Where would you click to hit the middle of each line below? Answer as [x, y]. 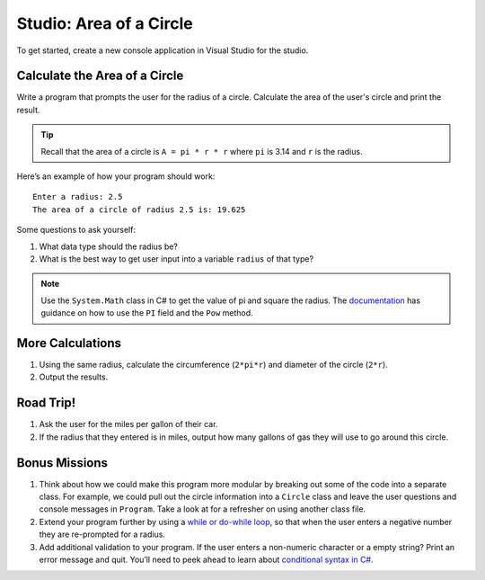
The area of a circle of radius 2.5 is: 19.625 [139, 210]
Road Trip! [46, 403]
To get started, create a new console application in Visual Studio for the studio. [163, 50]
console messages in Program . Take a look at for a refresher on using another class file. [203, 509]
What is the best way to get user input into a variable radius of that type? [176, 259]
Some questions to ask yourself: [76, 230]
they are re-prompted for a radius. [102, 534]
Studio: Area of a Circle [105, 23]
